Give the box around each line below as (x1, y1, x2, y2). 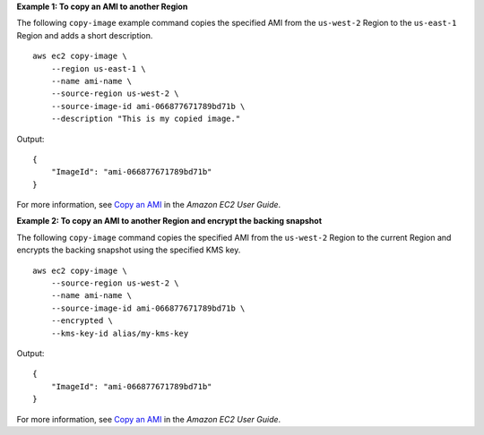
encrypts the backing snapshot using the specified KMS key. (16, 244, 241, 255)
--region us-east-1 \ (50, 64, 147, 73)
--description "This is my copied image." (50, 114, 241, 124)
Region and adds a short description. (16, 30, 153, 40)
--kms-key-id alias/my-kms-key (50, 328, 189, 338)
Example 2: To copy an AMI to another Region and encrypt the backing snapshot (16, 216, 323, 226)
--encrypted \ (50, 316, 114, 326)
